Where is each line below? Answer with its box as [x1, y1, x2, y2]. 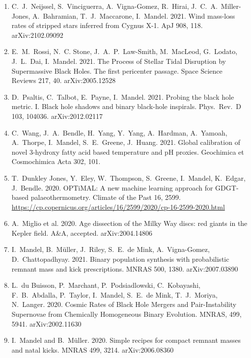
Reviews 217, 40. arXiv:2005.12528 [11, 75, 116, 85]
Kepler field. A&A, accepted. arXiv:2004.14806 [11, 227, 153, 238]
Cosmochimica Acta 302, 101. [11, 156, 101, 166]
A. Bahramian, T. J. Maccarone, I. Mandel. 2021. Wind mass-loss [32, 10, 235, 21]
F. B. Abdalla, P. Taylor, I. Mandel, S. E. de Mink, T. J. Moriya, [11, 289, 218, 300]
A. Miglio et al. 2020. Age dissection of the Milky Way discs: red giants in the [11, 218, 248, 228]
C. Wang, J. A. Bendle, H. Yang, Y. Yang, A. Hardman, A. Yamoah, [11, 127, 227, 138]
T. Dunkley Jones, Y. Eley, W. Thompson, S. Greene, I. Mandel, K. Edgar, [11, 172, 246, 183]
